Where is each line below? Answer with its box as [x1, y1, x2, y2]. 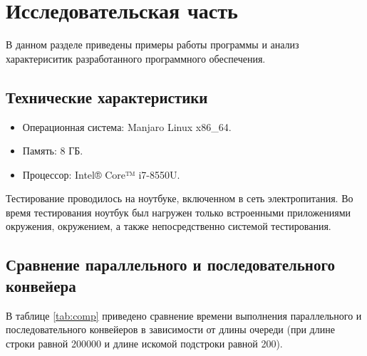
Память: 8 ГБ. [22, 143, 83, 158]
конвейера [6, 274, 76, 296]
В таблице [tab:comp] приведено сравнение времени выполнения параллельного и [6, 308, 362, 323]
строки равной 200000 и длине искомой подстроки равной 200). [6, 335, 283, 350]
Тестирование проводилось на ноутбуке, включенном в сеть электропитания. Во [6, 191, 353, 206]
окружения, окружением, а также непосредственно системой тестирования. [6, 219, 331, 234]
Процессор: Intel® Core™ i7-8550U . [22, 167, 180, 182]
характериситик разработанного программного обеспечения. [6, 51, 266, 66]
